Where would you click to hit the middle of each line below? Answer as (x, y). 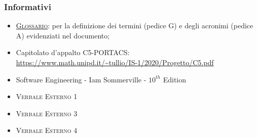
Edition (175, 79)
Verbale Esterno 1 (47, 96)
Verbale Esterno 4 (47, 130)
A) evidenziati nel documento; (63, 35)
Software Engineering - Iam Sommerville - (81, 79)
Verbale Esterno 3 (47, 113)
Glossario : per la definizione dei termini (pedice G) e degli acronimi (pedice (135, 26)
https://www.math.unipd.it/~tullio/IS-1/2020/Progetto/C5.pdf (115, 62)
